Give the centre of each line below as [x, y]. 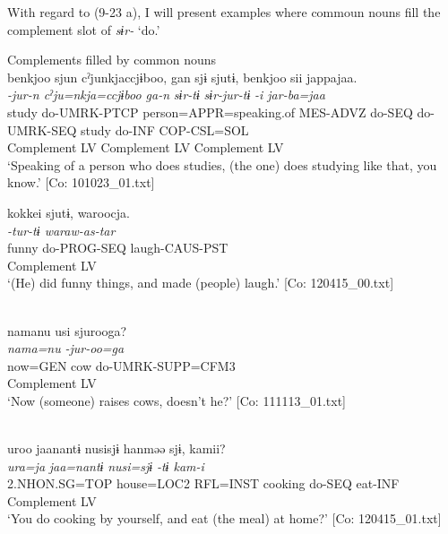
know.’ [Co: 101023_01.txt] [81, 182]
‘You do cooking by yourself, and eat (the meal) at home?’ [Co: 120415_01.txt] [224, 518]
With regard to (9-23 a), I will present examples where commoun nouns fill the [224, 12]
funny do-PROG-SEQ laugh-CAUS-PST [118, 248]
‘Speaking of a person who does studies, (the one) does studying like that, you [222, 164]
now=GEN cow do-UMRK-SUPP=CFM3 [121, 365]
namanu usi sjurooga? [67, 330]
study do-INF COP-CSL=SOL [165, 129]
